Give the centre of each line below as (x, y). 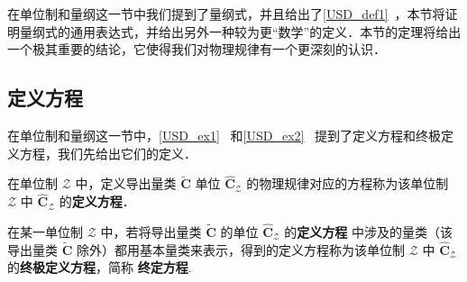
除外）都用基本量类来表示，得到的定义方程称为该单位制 (240, 249)
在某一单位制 (45, 232)
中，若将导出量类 (151, 232)
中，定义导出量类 (126, 183)
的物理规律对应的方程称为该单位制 (348, 183)
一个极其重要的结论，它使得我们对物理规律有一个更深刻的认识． (197, 49)
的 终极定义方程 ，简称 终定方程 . (100, 267)
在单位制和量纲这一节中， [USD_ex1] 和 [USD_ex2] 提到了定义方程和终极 (224, 135)
